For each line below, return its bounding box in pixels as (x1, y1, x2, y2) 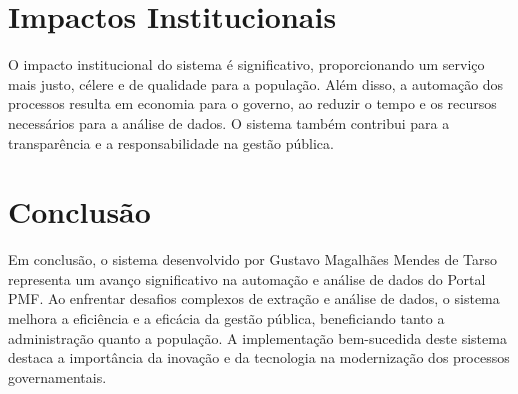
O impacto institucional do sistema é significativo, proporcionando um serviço (8, 54, 485, 75)
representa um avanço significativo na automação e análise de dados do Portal (8, 268, 486, 289)
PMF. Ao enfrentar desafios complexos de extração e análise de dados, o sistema (8, 288, 500, 309)
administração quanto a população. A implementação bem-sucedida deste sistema (8, 327, 507, 348)
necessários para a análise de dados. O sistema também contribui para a (8, 112, 450, 133)
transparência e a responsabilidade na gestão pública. (8, 132, 334, 153)
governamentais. (8, 366, 107, 387)
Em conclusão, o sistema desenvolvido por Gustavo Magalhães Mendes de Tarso (8, 249, 498, 270)
